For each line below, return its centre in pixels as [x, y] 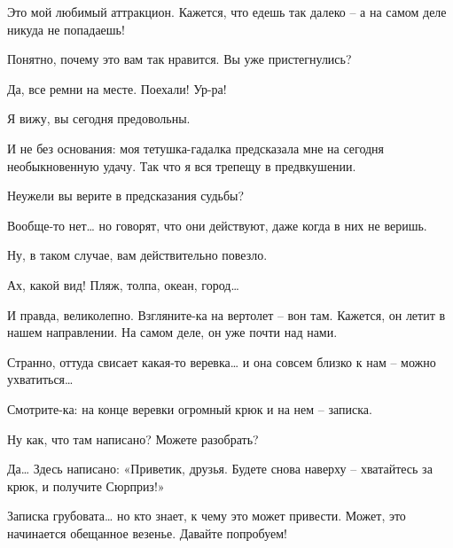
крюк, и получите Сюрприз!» [86, 485]
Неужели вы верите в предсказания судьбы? [126, 196]
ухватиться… [40, 379]
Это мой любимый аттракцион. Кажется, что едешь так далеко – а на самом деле [227, 12]
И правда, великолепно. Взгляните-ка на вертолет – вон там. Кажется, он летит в [226, 314]
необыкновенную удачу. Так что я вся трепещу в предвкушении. [182, 165]
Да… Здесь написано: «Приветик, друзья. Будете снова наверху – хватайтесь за [220, 469]
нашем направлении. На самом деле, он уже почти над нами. [172, 332]
